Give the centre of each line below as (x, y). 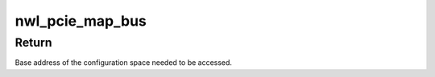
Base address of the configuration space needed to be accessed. (124, 63)
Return (33, 43)
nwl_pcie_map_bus (81, 21)
